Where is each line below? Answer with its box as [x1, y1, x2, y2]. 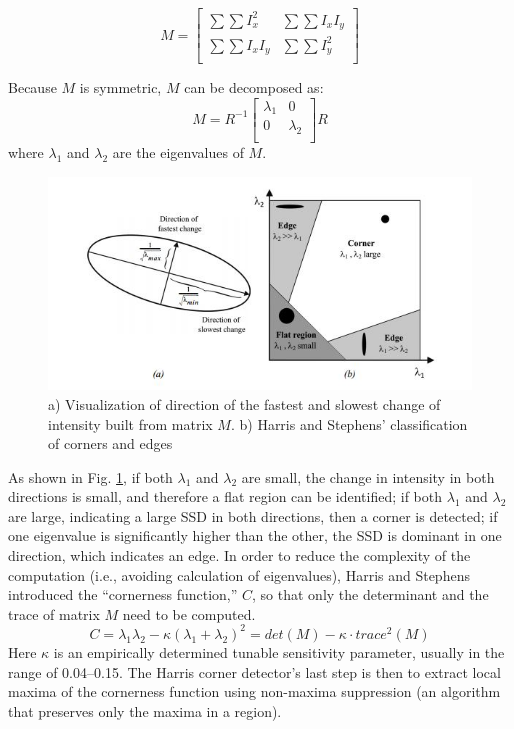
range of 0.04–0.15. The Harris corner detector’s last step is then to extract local [8, 661, 501, 682]
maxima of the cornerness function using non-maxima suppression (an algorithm [8, 681, 501, 702]
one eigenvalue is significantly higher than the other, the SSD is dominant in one [8, 525, 502, 546]
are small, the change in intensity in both [241, 466, 495, 487]
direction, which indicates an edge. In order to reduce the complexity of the [8, 545, 471, 566]
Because [8, 77, 57, 97]
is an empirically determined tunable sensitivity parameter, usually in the [53, 641, 505, 662]
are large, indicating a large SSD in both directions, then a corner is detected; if [8, 505, 498, 526]
